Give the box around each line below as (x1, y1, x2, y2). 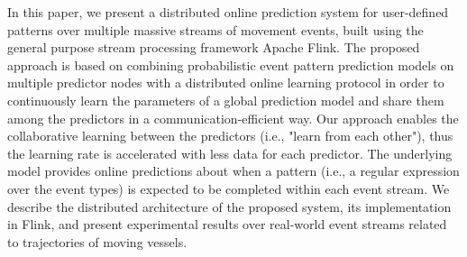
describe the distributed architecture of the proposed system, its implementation (7, 197, 452, 216)
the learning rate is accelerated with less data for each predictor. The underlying (7, 143, 453, 162)
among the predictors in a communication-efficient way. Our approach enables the (7, 108, 459, 127)
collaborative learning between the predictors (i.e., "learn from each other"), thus (7, 126, 453, 145)
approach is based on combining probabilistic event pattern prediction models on (7, 55, 454, 74)
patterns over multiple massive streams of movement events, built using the (7, 20, 424, 39)
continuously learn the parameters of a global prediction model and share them (7, 90, 444, 109)
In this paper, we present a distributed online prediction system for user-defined (7, 3, 449, 21)
